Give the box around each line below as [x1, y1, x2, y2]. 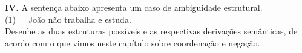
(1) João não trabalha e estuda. [5, 13, 131, 25]
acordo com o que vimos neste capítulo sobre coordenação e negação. [5, 36, 260, 49]
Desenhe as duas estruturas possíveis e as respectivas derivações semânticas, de [5, 25, 298, 37]
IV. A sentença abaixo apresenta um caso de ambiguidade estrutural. [5, 1, 263, 13]
